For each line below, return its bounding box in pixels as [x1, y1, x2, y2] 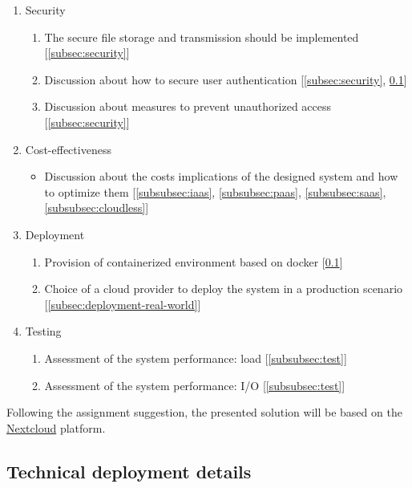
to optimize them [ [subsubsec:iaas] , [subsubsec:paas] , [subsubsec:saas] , [44, 183, 386, 200]
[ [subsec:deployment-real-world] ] [44, 295, 201, 312]
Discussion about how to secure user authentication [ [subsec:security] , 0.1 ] [44, 71, 407, 87]
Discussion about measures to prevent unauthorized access [44, 98, 332, 115]
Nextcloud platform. [6, 419, 106, 436]
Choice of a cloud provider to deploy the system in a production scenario [44, 280, 403, 297]
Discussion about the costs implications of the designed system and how [44, 168, 398, 185]
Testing [25, 323, 62, 340]
